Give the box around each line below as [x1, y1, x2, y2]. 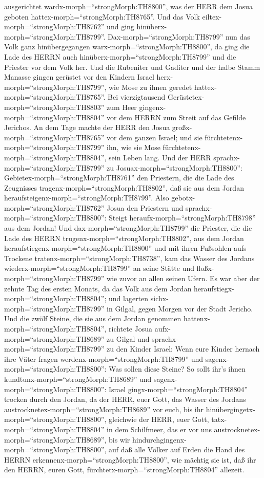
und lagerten [109, 293, 149, 304]
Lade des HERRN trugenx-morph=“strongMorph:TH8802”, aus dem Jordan [4, 232, 244, 243]
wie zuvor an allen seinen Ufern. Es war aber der [107, 273, 260, 284]
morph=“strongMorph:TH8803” [4, 101, 105, 112]
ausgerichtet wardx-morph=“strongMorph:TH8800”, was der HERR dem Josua [4, 1, 253, 11]
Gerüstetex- [168, 91, 205, 102]
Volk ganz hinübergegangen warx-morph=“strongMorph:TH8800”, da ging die [4, 41, 250, 52]
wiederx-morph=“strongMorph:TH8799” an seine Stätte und [4, 263, 194, 273]
